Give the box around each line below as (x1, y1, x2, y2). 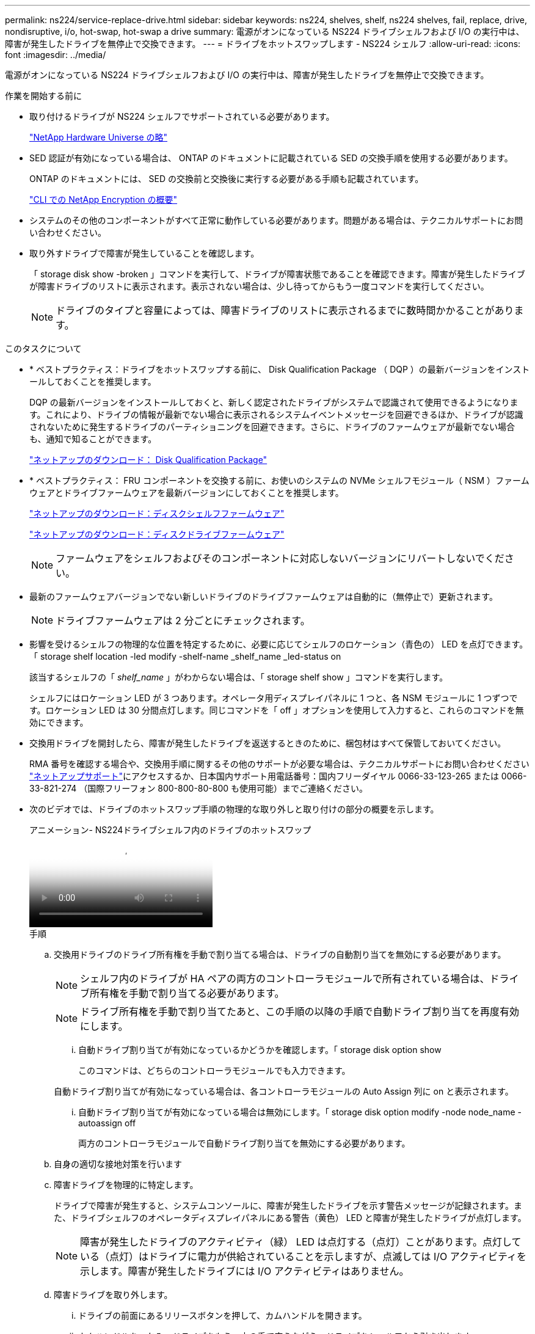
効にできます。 (29, 717, 89, 727)
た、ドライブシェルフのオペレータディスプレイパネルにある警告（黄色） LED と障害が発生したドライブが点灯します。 (54, 1212, 526, 1223)
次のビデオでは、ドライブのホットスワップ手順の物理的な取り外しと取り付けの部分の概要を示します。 (29, 804, 439, 814)
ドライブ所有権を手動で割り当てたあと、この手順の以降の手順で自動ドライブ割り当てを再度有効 (80, 1005, 520, 1018)
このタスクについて (5, 343, 82, 354)
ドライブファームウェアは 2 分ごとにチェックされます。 (56, 614, 310, 627)
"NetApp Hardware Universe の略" (29, 132, 168, 142)
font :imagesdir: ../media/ (5, 49, 106, 60)
